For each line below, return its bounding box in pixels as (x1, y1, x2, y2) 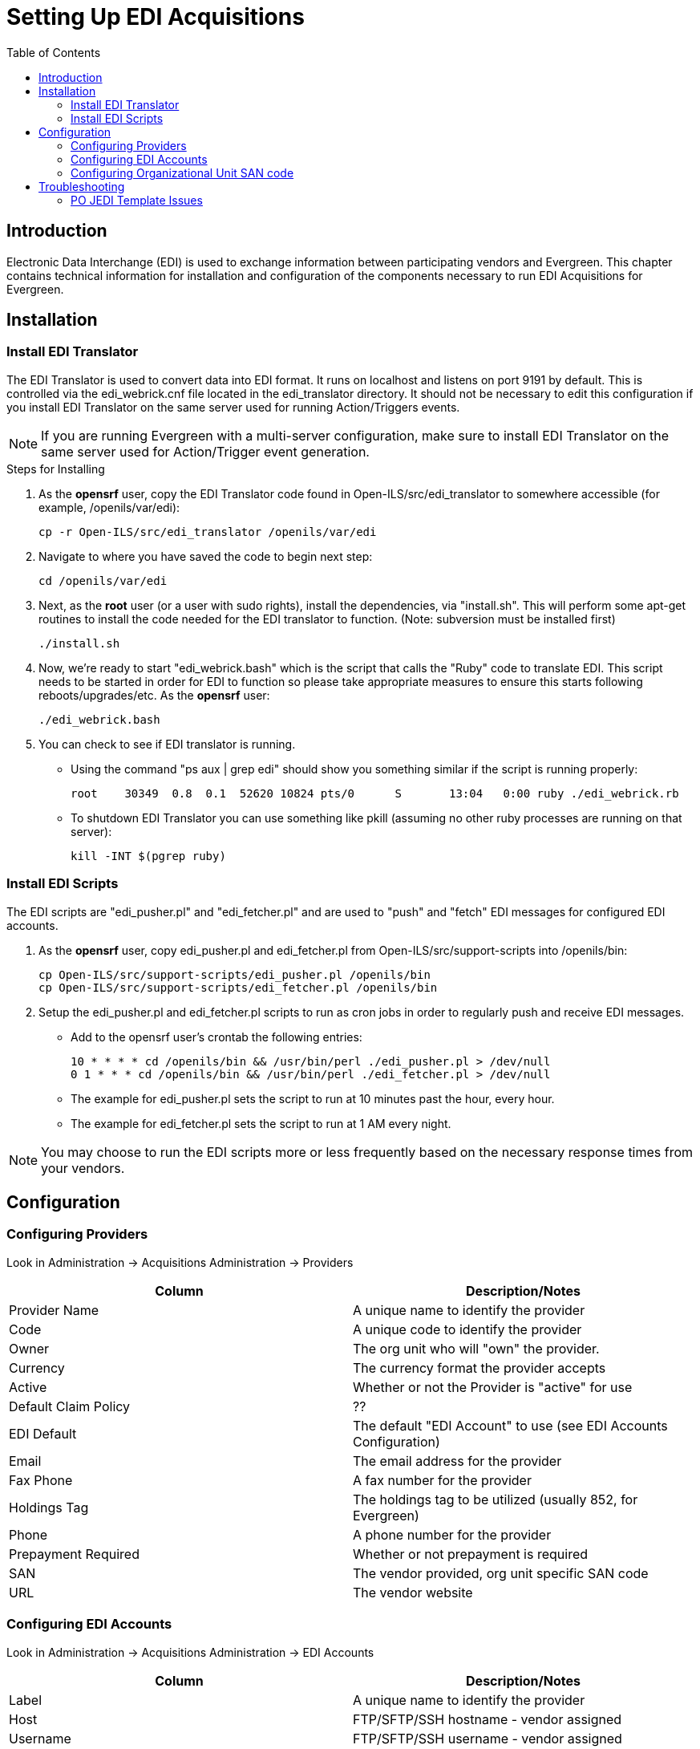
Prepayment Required (9, 1545, 140, 1562)
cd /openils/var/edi (38, 574, 168, 587)
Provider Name (9, 1301, 99, 1318)
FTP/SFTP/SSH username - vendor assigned (353, 1730, 622, 1747)
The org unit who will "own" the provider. (353, 1340, 600, 1357)
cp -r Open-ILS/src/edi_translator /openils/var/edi (38, 525, 377, 538)
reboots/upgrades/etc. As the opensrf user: (38, 688, 270, 702)
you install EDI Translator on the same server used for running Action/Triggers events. (6, 400, 460, 414)
